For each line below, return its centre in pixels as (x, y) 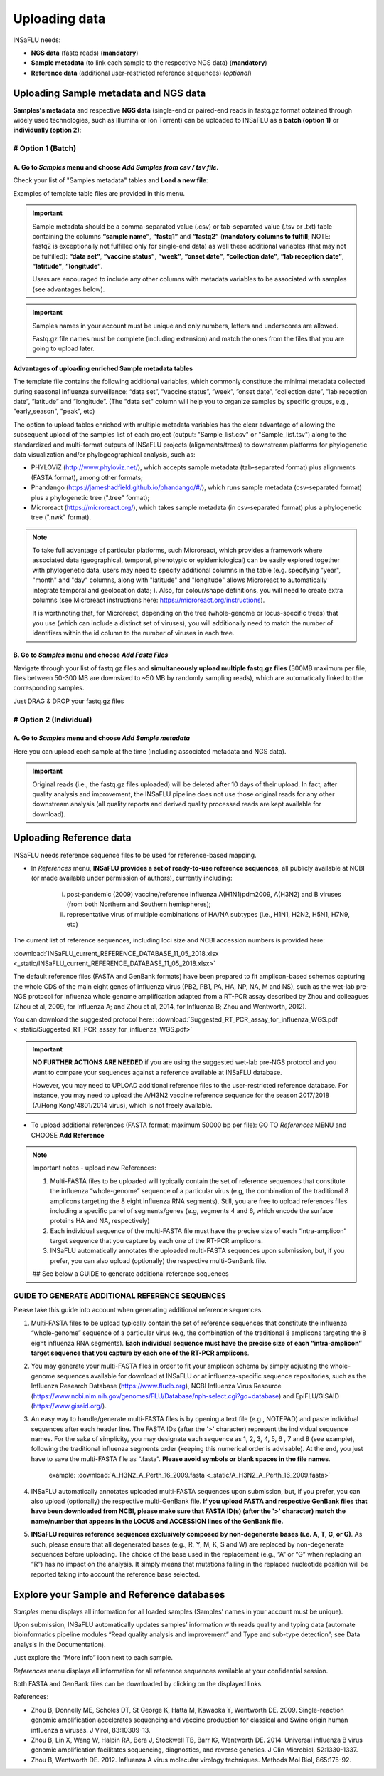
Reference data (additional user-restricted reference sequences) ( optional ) (141, 73)
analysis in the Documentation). (59, 1644)
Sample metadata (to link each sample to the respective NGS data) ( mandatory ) (149, 63)
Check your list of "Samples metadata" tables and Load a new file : (111, 180)
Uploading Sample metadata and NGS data (110, 93)
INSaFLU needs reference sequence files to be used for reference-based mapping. (135, 855)
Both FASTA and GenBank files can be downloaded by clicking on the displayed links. (138, 1684)
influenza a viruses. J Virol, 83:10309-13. (91, 1730)
